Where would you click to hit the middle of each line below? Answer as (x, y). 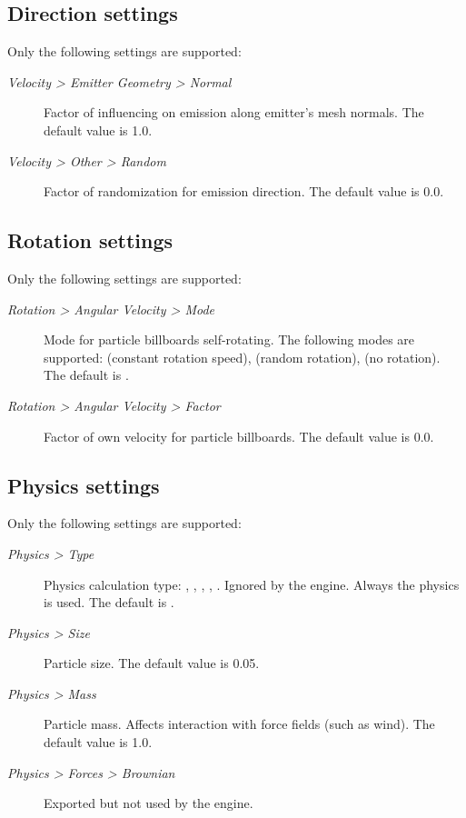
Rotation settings (90, 240)
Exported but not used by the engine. (149, 803)
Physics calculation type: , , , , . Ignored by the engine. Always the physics (252, 584)
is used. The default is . (109, 602)
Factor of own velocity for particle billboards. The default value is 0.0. (239, 436)
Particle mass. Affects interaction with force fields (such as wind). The (239, 724)
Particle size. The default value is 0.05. (152, 663)
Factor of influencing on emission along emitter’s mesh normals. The (234, 112)
